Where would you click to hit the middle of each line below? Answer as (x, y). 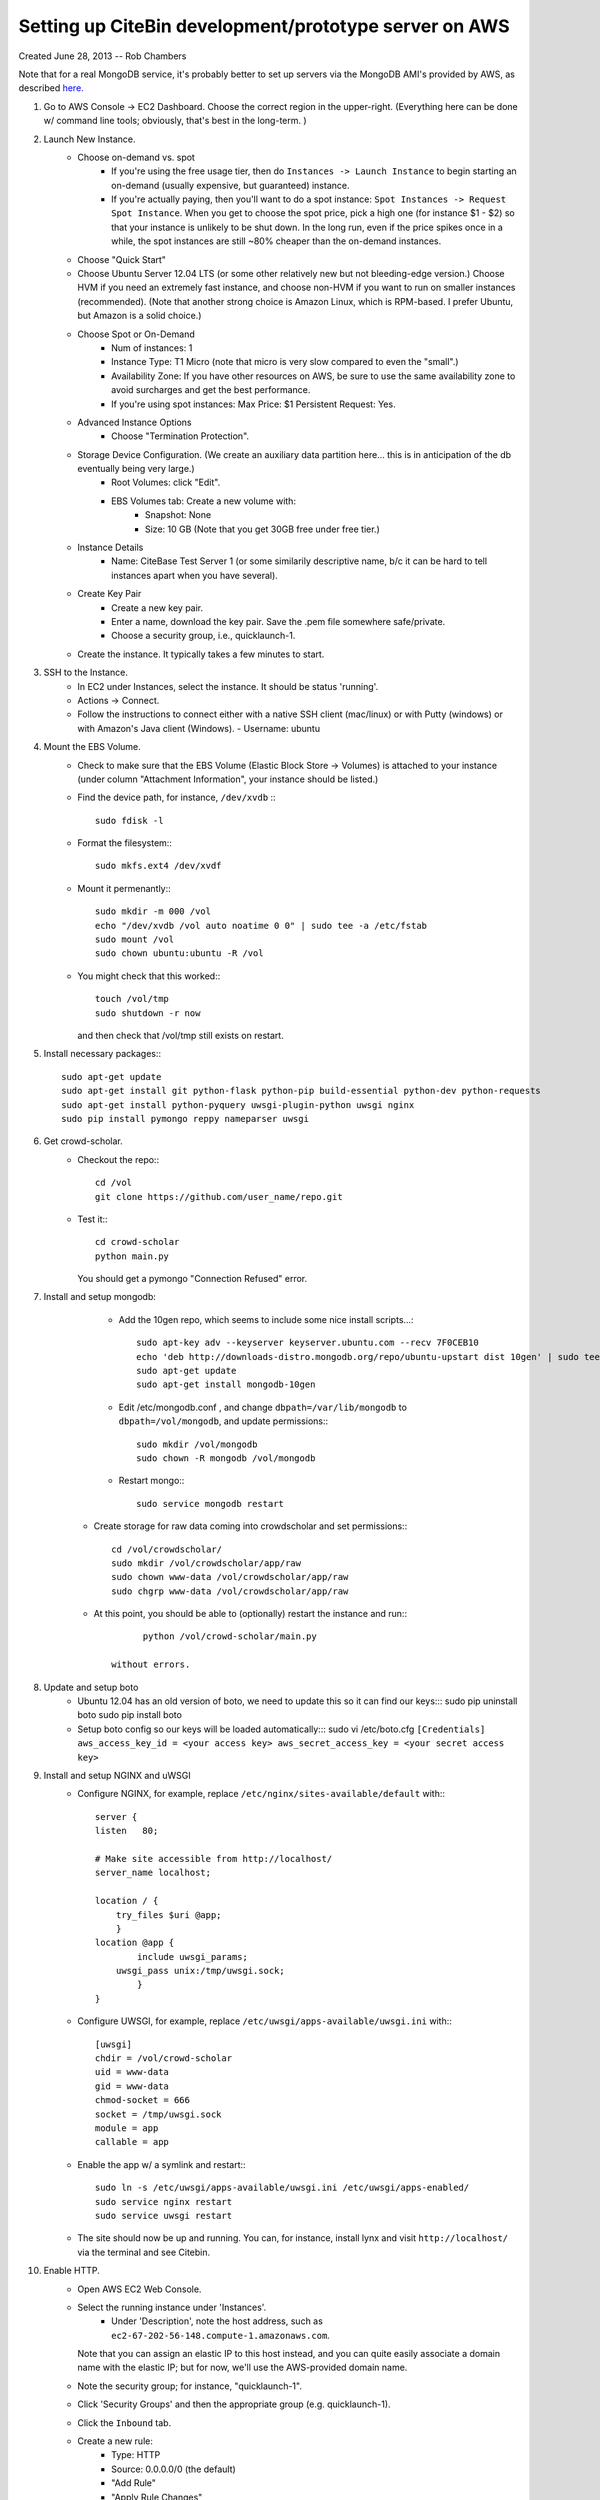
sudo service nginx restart (164, 2201)
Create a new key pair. (157, 607)
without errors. (151, 1664)
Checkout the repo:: (118, 1159)
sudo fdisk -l (129, 820)
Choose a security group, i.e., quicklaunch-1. (203, 636)
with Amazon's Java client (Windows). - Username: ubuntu (198, 728)
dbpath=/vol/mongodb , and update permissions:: (223, 1421)
